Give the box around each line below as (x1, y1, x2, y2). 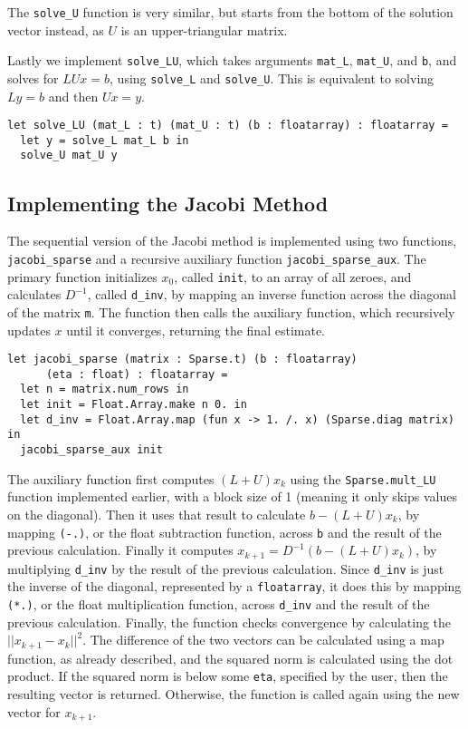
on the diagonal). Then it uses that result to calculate (7, 504, 306, 523)
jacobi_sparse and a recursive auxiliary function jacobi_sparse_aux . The (7, 248, 426, 267)
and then (48, 86, 99, 105)
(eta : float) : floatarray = (45, 367, 228, 381)
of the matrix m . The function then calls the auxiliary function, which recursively (7, 302, 455, 321)
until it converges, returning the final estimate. (66, 320, 325, 339)
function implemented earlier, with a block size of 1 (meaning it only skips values (7, 487, 457, 506)
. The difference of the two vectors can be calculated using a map (82, 630, 444, 649)
